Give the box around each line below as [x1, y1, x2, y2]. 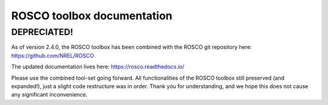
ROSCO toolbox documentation [11, 9, 173, 22]
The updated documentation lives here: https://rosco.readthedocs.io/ [11, 63, 185, 71]
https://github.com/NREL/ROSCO [11, 52, 94, 59]
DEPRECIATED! [11, 27, 73, 37]
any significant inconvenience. [11, 91, 88, 98]
